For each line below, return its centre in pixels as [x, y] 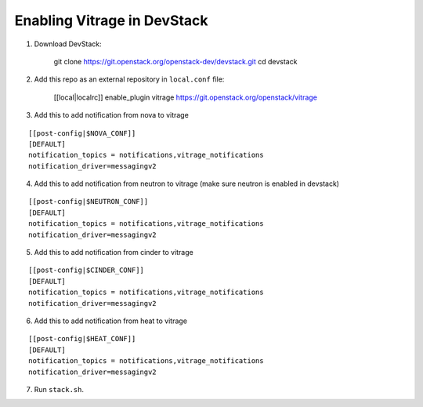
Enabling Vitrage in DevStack [111, 20]
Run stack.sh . [59, 389]
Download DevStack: [68, 44]
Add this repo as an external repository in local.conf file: [129, 79]
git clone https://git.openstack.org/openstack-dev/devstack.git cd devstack [175, 61]
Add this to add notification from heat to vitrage [111, 321]
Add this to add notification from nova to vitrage [112, 115]
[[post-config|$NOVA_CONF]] [82, 133]
